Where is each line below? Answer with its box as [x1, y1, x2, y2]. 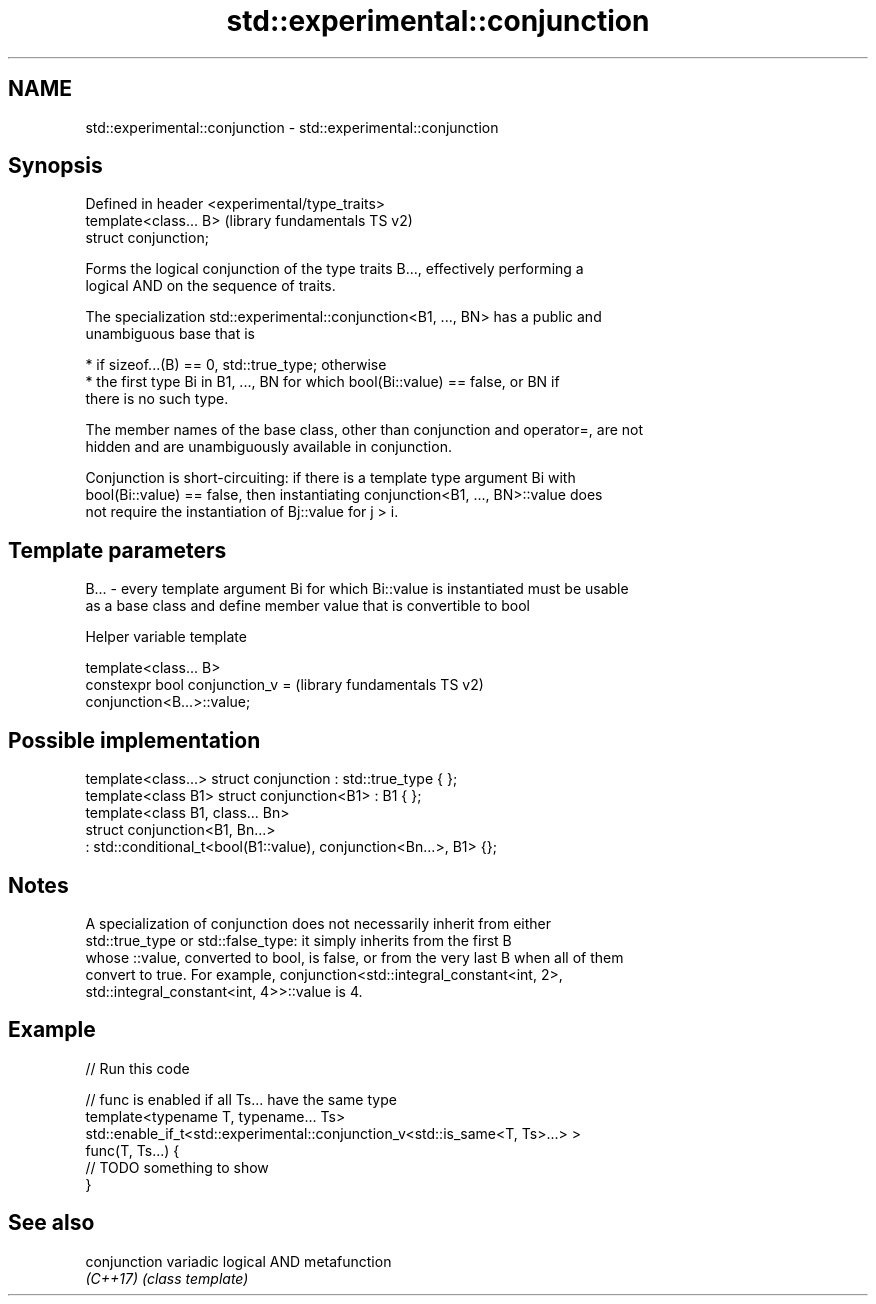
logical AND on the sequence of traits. [85, 277, 336, 295]
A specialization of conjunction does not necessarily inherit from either [85, 914, 552, 932]
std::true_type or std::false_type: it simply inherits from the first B [85, 931, 512, 949]
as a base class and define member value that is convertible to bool [85, 597, 531, 615]
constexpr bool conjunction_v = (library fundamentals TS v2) [85, 676, 484, 694]
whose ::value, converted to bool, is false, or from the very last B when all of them [85, 948, 624, 966]
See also [8, 1210, 95, 1236]
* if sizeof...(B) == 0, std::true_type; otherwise [85, 356, 387, 374]
